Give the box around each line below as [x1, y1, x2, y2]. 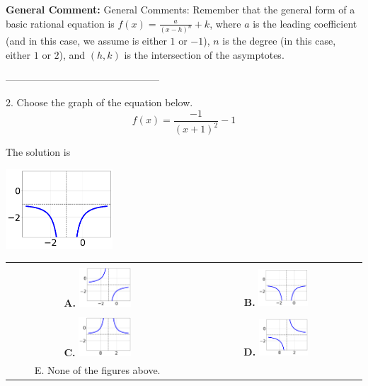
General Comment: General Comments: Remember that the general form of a [6, 2, 355, 16]
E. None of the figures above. [34, 363, 161, 378]
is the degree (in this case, [222, 33, 336, 48]
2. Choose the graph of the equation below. [6, 95, 193, 110]
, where [209, 16, 241, 30]
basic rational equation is [6, 16, 115, 30]
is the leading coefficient [253, 16, 357, 30]
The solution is [6, 144, 71, 159]
